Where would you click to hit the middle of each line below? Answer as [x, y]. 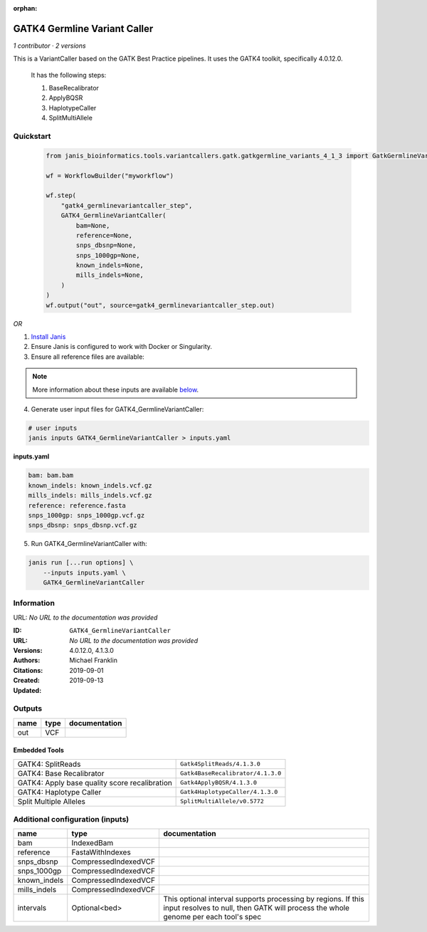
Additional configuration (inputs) [71, 820]
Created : [27, 681]
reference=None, [104, 235]
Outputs [28, 708]
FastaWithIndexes [101, 852]
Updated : [27, 690]
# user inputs [53, 428]
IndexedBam [93, 843]
